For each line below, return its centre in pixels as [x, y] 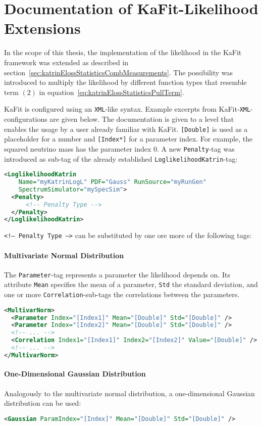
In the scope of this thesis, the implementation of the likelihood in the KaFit [123, 52]
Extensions [42, 28]
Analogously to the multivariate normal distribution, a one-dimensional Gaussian [129, 393]
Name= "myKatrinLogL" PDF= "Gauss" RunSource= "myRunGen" [112, 182]
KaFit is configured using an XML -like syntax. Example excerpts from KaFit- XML [127, 109]
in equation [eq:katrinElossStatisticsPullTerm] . [112, 92]
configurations [26, 119]
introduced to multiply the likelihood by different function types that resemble [125, 82]
